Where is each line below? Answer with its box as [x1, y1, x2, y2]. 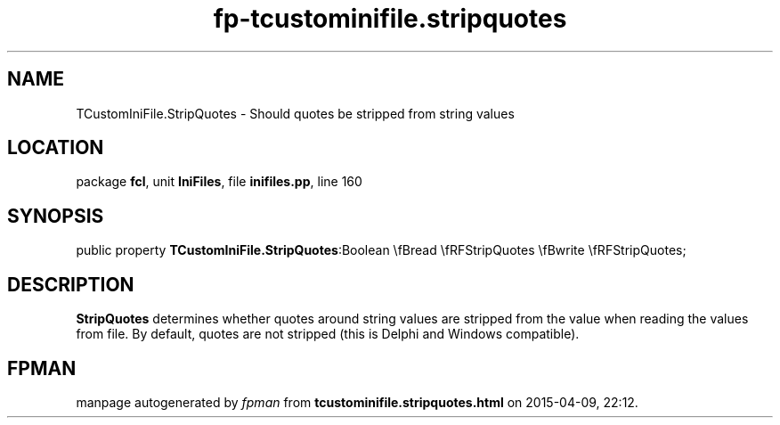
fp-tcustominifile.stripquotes [213, 4, 567, 34]
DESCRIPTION [7, 273, 134, 296]
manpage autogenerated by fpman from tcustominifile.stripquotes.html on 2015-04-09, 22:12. [76, 394, 638, 410]
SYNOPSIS [7, 204, 104, 227]
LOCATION [7, 136, 104, 159]
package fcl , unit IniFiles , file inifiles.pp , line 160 [76, 174, 362, 190]
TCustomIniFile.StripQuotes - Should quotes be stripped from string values [76, 105, 515, 121]
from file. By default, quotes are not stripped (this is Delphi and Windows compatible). [76, 326, 580, 342]
